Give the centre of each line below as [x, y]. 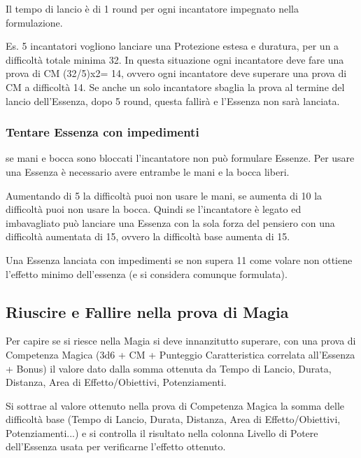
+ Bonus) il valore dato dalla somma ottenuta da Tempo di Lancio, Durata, [169, 368]
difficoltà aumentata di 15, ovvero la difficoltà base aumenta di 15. [148, 236]
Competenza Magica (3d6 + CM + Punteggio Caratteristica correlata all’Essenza [180, 354]
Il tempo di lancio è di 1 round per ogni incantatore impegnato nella [152, 8]
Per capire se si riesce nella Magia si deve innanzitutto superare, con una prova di [181, 341]
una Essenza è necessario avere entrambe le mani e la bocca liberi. [148, 171]
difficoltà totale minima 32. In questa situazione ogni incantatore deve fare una [175, 59]
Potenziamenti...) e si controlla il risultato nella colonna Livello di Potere [162, 432]
